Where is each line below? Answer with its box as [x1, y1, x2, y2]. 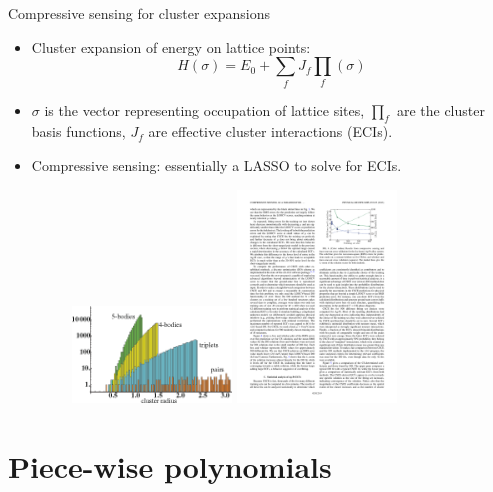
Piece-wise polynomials [8, 445, 332, 486]
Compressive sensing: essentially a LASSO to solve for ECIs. [31, 154, 402, 175]
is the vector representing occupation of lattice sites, [44, 99, 365, 120]
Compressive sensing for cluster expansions [8, 3, 270, 23]
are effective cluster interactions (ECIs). [148, 121, 393, 142]
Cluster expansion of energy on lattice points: [31, 36, 311, 57]
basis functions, [31, 121, 126, 142]
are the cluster [396, 99, 485, 120]
